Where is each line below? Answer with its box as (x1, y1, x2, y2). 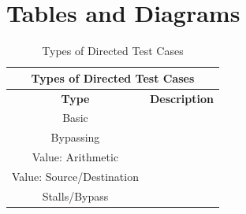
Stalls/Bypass (42, 187, 109, 204)
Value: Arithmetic (32, 149, 119, 165)
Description (149, 90, 214, 106)
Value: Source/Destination (12, 168, 139, 184)
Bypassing (50, 129, 100, 146)
